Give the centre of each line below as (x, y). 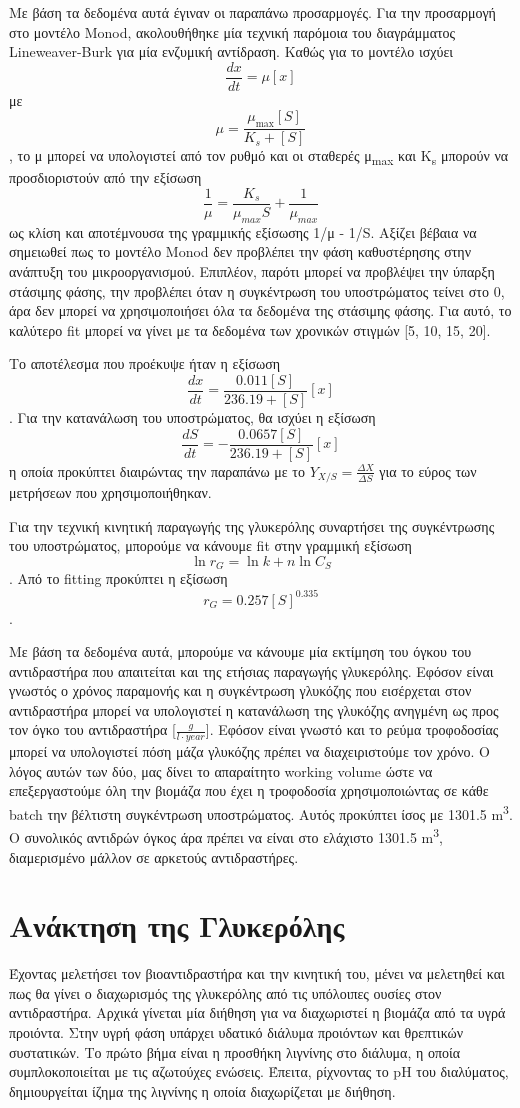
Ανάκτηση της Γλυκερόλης (177, 925)
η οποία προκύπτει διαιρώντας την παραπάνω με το (157, 470)
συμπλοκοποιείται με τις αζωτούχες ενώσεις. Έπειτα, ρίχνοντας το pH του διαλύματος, (259, 1071)
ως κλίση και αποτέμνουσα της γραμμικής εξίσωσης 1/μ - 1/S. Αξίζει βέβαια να (243, 231)
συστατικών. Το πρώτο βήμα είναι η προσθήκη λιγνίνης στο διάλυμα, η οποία (235, 1051)
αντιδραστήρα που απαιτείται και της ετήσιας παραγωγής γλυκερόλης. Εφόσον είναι (251, 670)
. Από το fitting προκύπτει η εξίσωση (118, 578)
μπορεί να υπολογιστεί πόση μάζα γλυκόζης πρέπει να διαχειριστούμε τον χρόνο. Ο (250, 751)
